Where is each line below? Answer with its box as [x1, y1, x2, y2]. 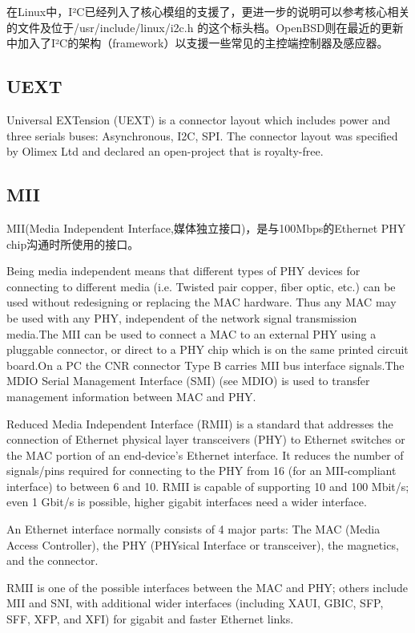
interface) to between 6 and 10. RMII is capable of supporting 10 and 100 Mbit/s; [6, 477, 409, 494]
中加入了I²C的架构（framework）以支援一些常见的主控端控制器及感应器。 [6, 34, 389, 51]
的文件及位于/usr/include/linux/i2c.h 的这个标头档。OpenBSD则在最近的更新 [6, 18, 404, 35]
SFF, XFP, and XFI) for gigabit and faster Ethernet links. [6, 611, 294, 627]
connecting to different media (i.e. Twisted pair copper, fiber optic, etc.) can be [6, 278, 396, 294]
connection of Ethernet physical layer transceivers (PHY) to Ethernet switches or [6, 431, 405, 448]
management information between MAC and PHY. [6, 388, 256, 404]
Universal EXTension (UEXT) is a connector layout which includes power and [6, 111, 391, 128]
